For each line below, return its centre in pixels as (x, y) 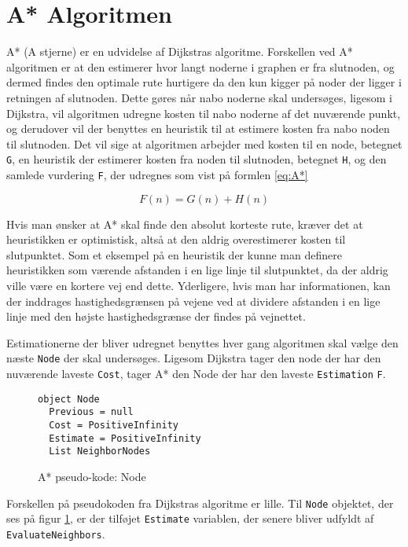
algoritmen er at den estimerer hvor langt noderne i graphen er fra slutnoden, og (200, 66)
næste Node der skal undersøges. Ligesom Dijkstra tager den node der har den (194, 358)
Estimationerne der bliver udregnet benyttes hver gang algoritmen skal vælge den (202, 342)
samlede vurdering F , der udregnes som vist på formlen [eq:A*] (157, 174)
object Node (69, 399)
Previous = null (91, 412)
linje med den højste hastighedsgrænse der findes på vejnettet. (156, 316)
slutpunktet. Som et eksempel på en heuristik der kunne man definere (174, 254)
